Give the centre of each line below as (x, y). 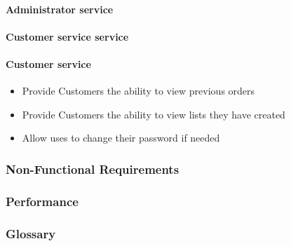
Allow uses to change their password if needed (121, 138)
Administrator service (60, 9)
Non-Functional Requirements (93, 169)
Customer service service (67, 36)
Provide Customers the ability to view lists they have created (154, 114)
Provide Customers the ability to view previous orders (138, 91)
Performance (42, 201)
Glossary (31, 233)
